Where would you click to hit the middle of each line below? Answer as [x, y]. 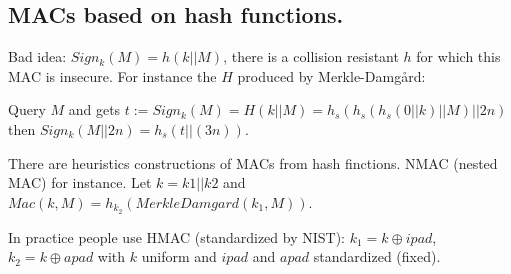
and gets [94, 109]
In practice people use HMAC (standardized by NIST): [177, 236]
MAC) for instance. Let [80, 182]
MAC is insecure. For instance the [112, 75]
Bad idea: [37, 56]
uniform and [179, 256]
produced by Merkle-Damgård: [331, 75]
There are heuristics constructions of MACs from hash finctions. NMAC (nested [253, 162]
